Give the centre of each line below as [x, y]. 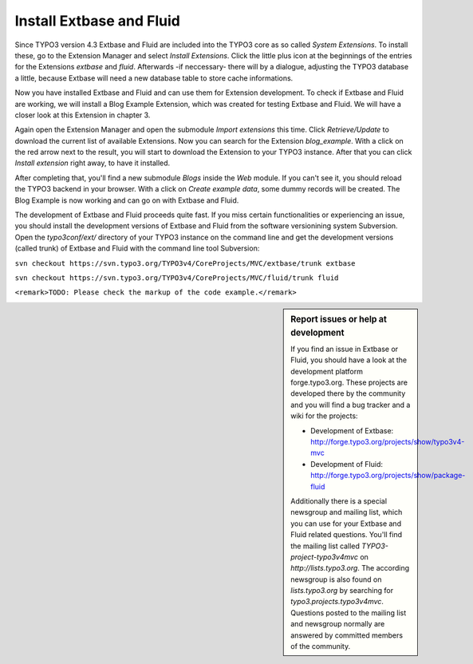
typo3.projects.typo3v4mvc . [337, 602]
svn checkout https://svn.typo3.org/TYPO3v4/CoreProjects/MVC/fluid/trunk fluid [177, 278]
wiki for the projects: [324, 416]
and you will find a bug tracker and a [351, 405]
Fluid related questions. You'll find [347, 535]
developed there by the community [348, 393]
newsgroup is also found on [336, 579]
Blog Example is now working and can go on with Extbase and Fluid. [127, 200]
